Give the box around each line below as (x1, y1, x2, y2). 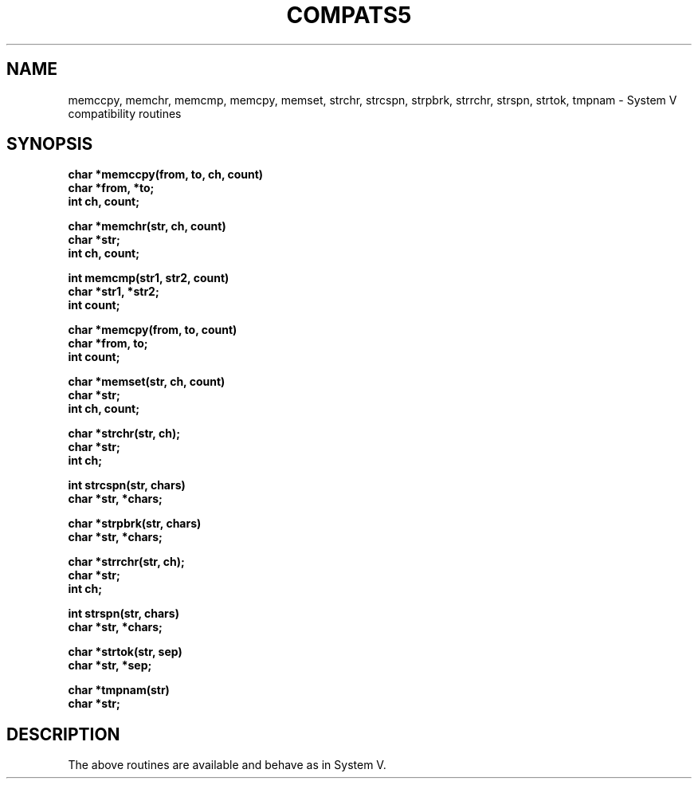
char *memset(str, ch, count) (68, 375, 225, 389)
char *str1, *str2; (68, 285, 159, 299)
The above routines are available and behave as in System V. (68, 758, 386, 772)
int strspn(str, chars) (68, 606, 179, 621)
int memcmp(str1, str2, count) (68, 271, 229, 285)
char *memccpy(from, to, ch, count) (68, 167, 264, 182)
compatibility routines (68, 106, 182, 120)
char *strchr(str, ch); (68, 426, 180, 441)
